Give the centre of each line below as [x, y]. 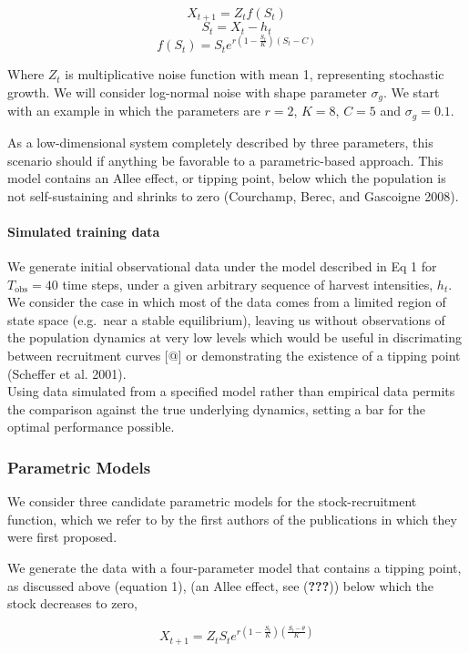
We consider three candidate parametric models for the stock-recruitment [212, 501]
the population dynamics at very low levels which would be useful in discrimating [234, 337]
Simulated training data [84, 231]
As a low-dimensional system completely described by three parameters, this [220, 142]
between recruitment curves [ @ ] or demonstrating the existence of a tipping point [234, 356]
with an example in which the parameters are [134, 111]
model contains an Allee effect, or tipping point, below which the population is [227, 178]
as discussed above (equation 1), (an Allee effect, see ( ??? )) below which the [221, 585]
